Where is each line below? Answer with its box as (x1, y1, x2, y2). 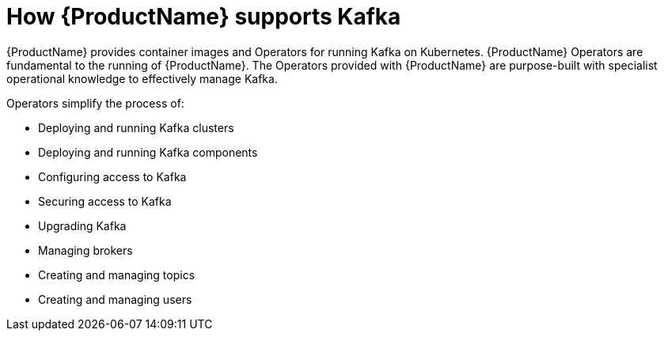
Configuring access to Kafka (38, 169, 187, 184)
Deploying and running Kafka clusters (38, 120, 234, 134)
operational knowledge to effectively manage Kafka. (6, 71, 278, 85)
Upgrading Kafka (38, 218, 127, 233)
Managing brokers (38, 243, 133, 257)
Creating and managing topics (38, 267, 195, 282)
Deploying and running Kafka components (38, 145, 258, 159)
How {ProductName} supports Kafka (6, 3, 401, 30)
